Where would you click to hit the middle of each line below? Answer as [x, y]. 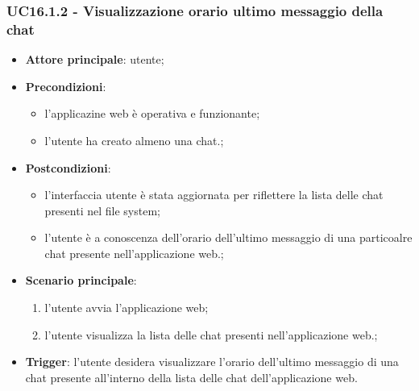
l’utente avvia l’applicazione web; [127, 308]
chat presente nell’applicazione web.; [134, 253]
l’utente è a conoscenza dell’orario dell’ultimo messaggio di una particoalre [228, 237]
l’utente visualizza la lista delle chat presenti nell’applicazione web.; [211, 334]
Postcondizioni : [68, 167]
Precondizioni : [66, 86]
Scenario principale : [81, 280]
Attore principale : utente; [95, 59]
